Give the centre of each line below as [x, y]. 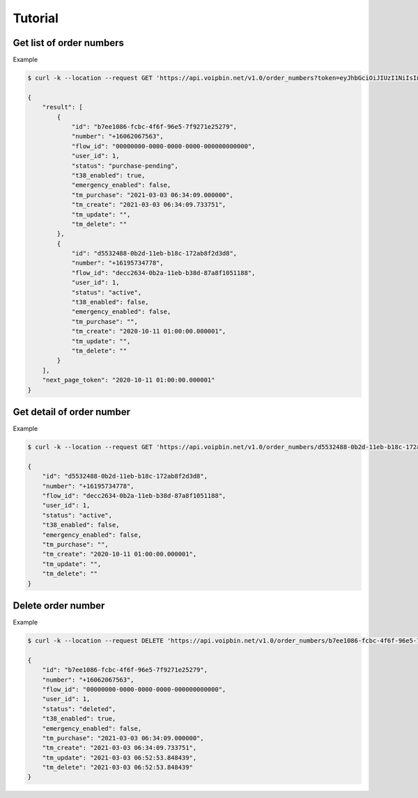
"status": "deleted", [79, 709]
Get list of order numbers [69, 43]
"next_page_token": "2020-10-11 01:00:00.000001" [129, 380]
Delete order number [59, 605]
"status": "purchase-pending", [125, 166]
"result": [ [63, 107]
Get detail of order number [72, 412]
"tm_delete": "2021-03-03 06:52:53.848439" [117, 767]
